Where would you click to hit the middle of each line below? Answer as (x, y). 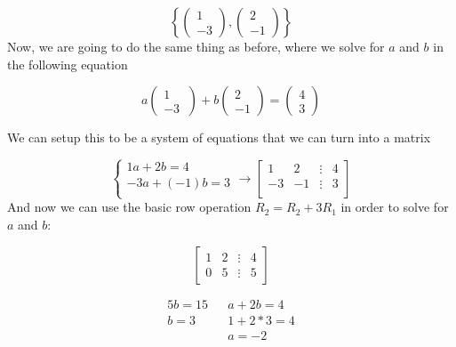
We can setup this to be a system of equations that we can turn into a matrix (219, 137)
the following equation (68, 64)
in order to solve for (395, 207)
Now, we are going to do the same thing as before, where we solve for (196, 46)
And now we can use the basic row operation (129, 207)
